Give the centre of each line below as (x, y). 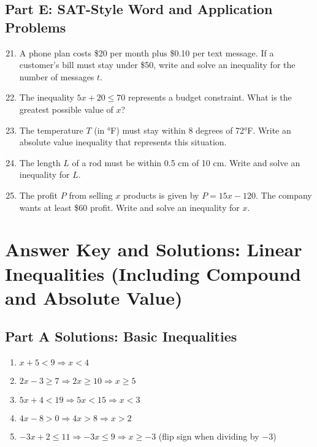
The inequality (47, 97)
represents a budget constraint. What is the (210, 97)
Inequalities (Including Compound (153, 273)
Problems (36, 27)
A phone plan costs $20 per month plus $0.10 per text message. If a (147, 52)
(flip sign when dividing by (209, 436)
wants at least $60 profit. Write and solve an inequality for (129, 207)
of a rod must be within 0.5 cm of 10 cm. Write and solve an (186, 162)
